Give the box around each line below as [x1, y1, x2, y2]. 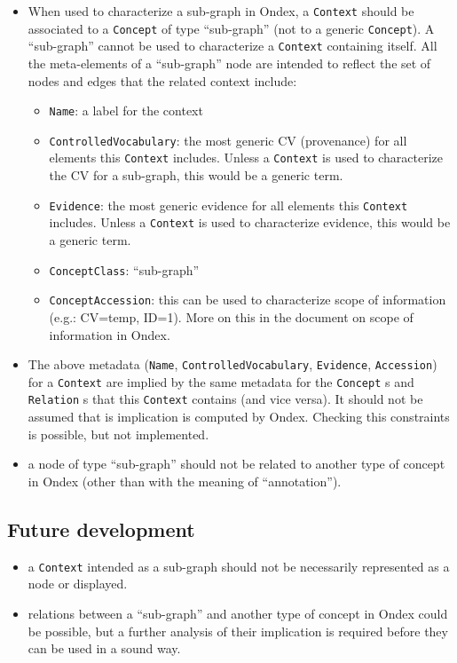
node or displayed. [28, 574, 128, 593]
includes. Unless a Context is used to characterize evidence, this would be [49, 213, 451, 232]
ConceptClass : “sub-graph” [49, 260, 200, 279]
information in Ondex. [49, 325, 170, 343]
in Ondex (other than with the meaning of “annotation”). [28, 471, 342, 490]
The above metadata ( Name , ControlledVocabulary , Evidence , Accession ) [28, 355, 437, 374]
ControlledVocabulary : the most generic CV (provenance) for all [49, 130, 407, 149]
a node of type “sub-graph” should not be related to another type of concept [28, 454, 445, 473]
